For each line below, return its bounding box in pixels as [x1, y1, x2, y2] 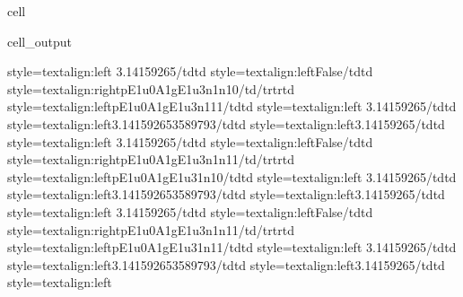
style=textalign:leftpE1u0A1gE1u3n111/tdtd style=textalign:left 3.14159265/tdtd [7, 97, 457, 116]
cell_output [7, 31, 72, 50]
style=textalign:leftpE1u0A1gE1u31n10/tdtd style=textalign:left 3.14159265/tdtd [7, 167, 457, 186]
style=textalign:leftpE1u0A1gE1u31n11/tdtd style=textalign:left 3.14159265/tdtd [7, 238, 457, 257]
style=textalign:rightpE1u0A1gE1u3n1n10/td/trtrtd [7, 79, 294, 98]
